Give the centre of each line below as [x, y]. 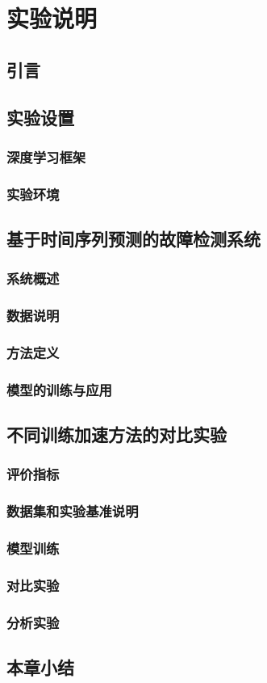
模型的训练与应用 [59, 389]
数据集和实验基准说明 [73, 511]
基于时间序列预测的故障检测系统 [133, 239]
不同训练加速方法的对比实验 [117, 434]
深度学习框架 [46, 156]
